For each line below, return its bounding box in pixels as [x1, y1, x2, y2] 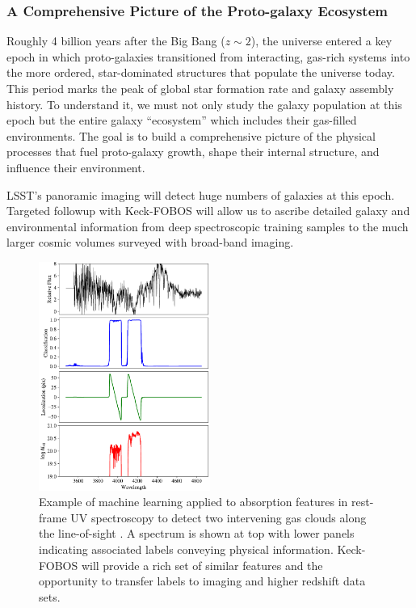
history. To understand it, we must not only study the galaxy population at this [6, 95, 402, 112]
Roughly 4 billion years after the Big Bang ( [6, 32, 225, 49]
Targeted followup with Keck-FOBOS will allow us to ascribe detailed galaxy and [6, 202, 410, 219]
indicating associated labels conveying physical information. [39, 540, 334, 557]
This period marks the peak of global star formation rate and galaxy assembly [6, 80, 394, 96]
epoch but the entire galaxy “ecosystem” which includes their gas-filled [6, 112, 357, 129]
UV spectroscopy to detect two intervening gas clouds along [70, 509, 367, 526]
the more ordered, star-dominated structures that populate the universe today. [6, 64, 395, 81]
